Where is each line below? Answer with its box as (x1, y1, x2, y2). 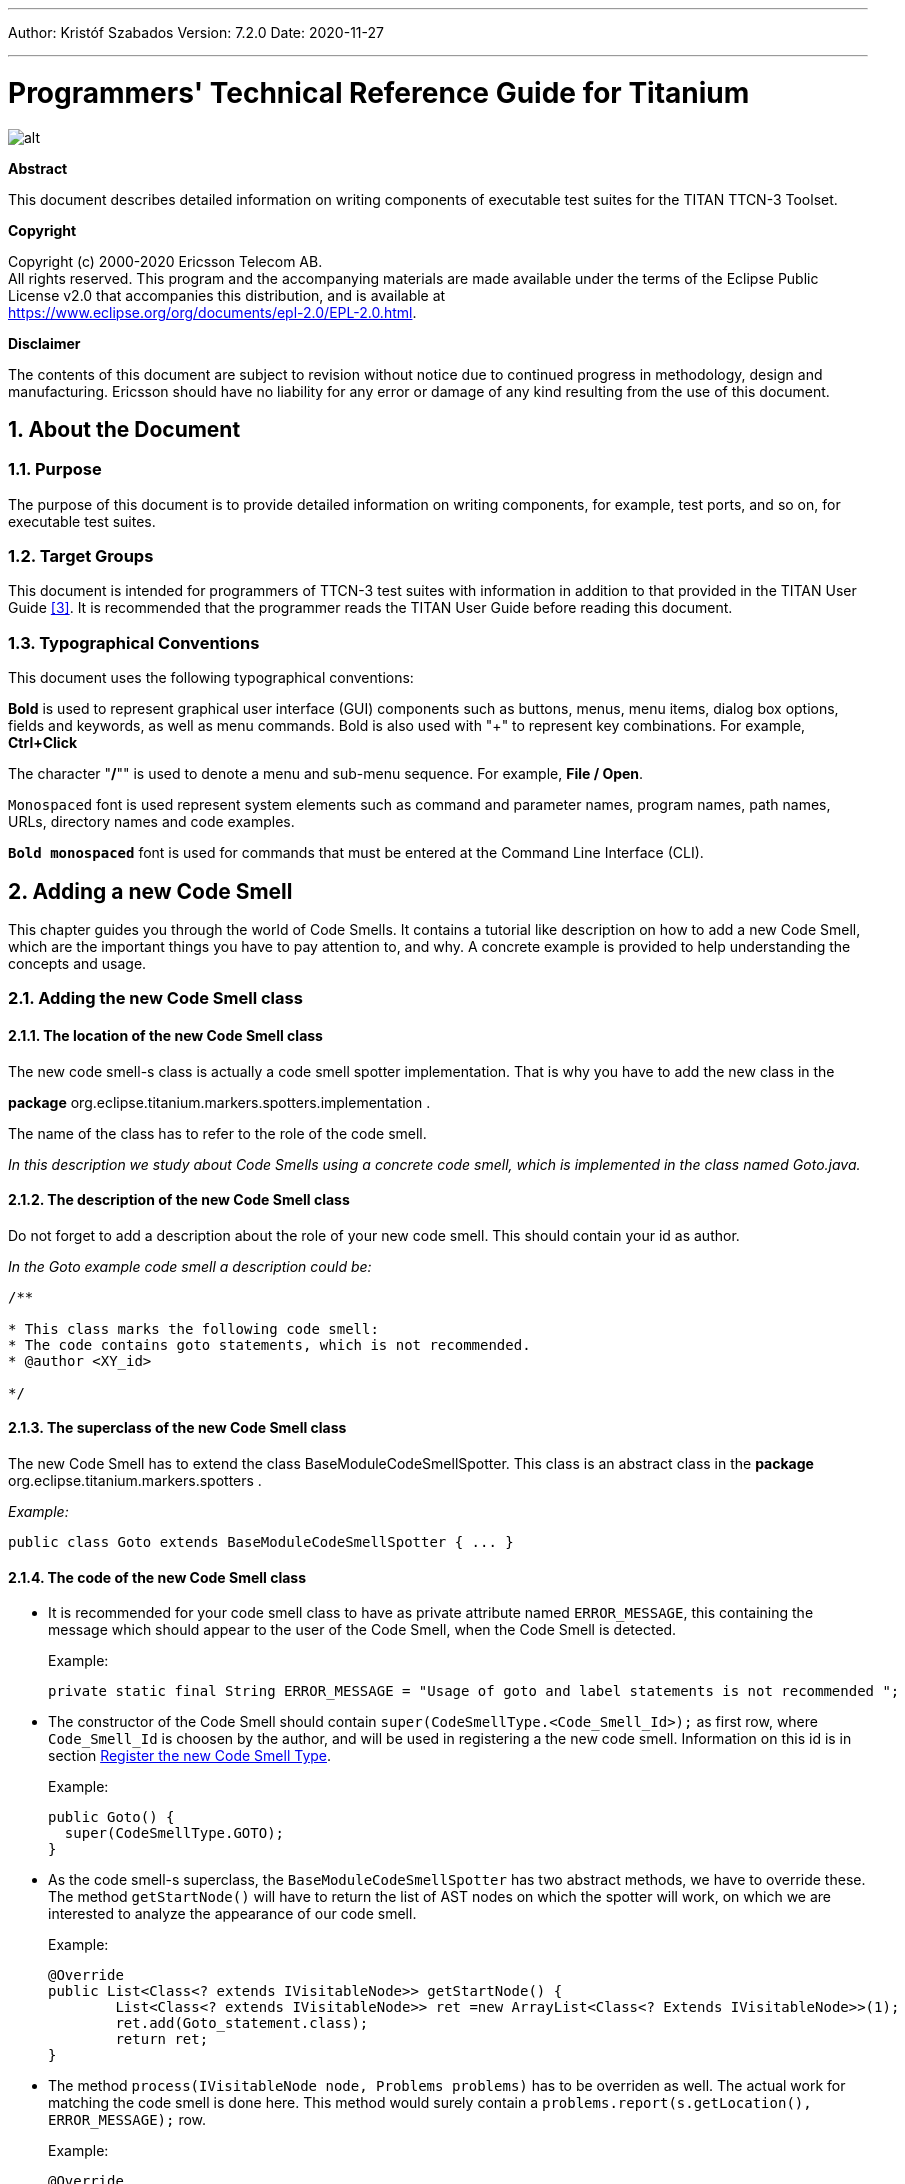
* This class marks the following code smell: (8, 1320, 379, 1337)
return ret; (115, 2031, 209, 2048)
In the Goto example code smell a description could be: (8, 1257, 372, 1275)
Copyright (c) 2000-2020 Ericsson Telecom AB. (8, 252, 323, 270)
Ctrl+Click (8, 734, 78, 752)
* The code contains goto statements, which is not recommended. (8, 1336, 531, 1353)
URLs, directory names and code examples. (8, 813, 295, 831)
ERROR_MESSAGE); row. (48, 2111, 207, 2129)
